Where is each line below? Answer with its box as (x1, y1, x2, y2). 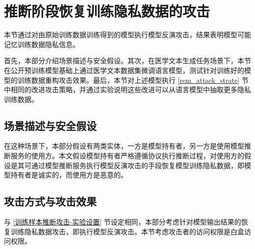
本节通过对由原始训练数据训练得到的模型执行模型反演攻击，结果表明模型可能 (4, 29, 251, 40)
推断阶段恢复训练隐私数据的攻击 (4, 1, 210, 21)
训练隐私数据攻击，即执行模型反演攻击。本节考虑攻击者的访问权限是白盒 (10, 226, 244, 236)
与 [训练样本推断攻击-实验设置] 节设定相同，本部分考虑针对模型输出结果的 (4, 217, 241, 227)
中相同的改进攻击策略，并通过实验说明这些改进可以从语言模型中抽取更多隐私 (4, 84, 251, 95)
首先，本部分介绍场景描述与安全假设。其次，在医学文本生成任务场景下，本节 (4, 55, 251, 66)
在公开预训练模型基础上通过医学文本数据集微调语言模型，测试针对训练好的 (4, 65, 244, 75)
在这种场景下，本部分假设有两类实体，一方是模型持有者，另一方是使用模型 (4, 141, 244, 151)
